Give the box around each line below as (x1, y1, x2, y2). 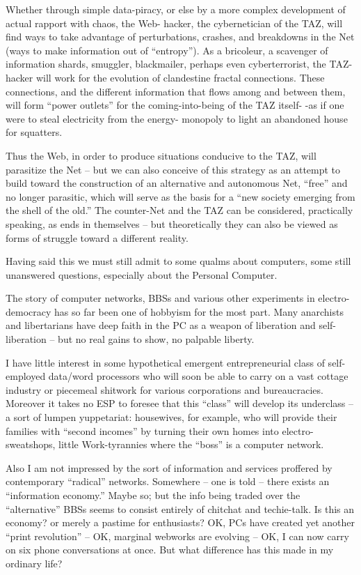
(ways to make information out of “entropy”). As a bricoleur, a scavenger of (6, 43, 328, 57)
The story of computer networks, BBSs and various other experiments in (6, 291, 315, 305)
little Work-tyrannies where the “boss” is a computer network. (58, 437, 324, 452)
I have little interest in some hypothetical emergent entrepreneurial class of (6, 355, 325, 369)
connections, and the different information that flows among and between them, (6, 84, 346, 98)
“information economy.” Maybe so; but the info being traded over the (6, 488, 300, 502)
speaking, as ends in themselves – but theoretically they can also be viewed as (6, 216, 338, 231)
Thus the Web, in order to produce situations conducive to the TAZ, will (6, 148, 316, 162)
